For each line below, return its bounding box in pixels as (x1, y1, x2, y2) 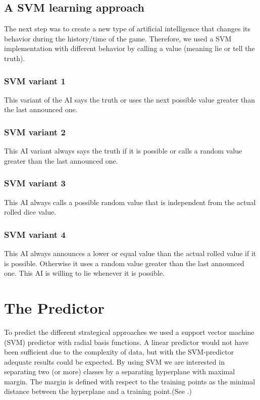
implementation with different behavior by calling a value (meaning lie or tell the (4, 43, 255, 54)
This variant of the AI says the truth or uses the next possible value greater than (4, 94, 255, 105)
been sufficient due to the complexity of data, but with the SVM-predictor (4, 346, 234, 357)
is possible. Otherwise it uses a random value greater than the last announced (4, 258, 244, 268)
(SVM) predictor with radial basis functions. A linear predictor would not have (4, 336, 249, 347)
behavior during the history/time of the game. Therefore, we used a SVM (4, 33, 232, 43)
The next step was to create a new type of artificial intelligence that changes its (4, 23, 250, 34)
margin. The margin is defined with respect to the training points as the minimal (4, 376, 255, 386)
